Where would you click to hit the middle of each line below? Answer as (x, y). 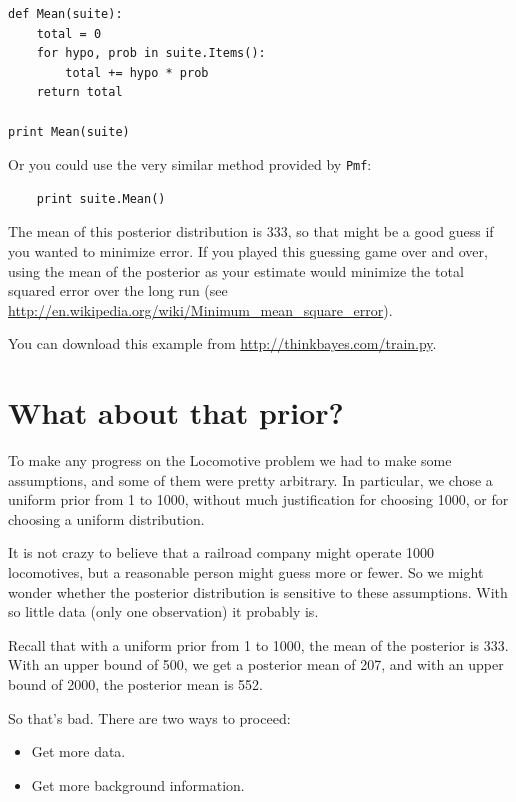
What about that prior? (176, 412)
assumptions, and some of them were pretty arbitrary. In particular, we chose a (250, 479)
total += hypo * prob (137, 72)
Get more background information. (138, 784)
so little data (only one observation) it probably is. (163, 611)
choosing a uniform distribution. (106, 518)
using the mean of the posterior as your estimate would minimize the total (236, 270)
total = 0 (69, 33)
